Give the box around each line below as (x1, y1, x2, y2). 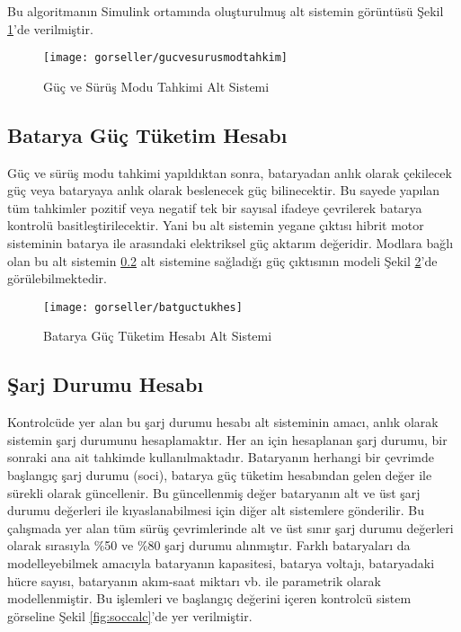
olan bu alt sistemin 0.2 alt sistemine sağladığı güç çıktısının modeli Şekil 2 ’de (7, 251, 438, 270)
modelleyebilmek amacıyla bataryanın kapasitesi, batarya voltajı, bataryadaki (7, 554, 435, 572)
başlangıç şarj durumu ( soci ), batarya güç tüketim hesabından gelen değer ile (7, 466, 432, 485)
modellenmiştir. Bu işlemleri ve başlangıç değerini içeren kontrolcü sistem (7, 589, 412, 608)
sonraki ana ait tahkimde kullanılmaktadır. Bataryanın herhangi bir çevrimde (7, 448, 435, 467)
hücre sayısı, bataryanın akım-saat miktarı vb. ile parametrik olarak (7, 571, 381, 590)
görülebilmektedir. (7, 269, 107, 288)
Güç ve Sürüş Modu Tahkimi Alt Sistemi (43, 76, 270, 95)
